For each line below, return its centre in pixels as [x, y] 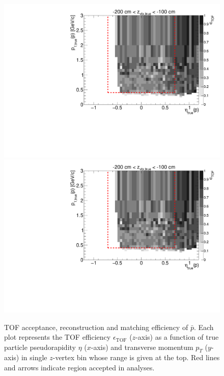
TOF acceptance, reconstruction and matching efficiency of [96, 327]
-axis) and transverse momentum [142, 347]
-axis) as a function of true [177, 337]
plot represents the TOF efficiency [58, 337]
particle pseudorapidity [40, 347]
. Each [204, 327]
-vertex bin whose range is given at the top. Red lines [136, 357]
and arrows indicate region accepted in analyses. [79, 368]
